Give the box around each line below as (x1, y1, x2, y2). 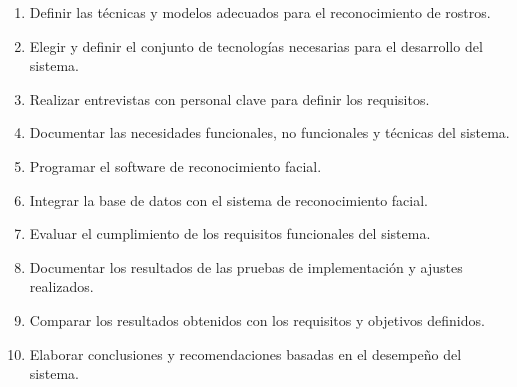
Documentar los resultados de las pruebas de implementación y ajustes (29, 256, 463, 277)
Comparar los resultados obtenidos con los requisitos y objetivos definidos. (29, 309, 485, 330)
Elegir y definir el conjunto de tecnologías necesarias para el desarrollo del (29, 35, 483, 56)
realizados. (29, 276, 94, 297)
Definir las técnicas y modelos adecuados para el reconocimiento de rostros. (29, 2, 491, 22)
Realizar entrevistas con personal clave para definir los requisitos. (29, 88, 430, 109)
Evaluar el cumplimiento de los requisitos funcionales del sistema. (29, 223, 431, 244)
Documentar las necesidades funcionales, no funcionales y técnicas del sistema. (29, 122, 510, 143)
